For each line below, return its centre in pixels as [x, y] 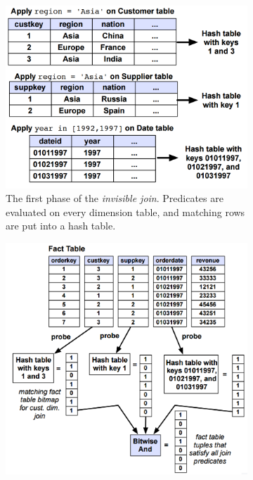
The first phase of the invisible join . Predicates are [115, 198]
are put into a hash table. [61, 226]
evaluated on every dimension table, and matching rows [125, 211]
